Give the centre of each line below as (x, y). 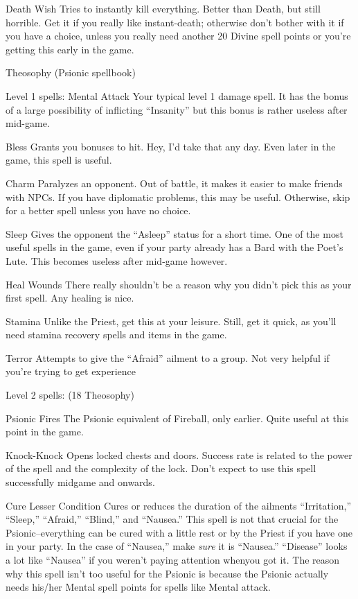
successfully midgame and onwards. (80, 482)
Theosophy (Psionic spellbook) (71, 72)
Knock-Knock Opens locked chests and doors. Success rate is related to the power (179, 454)
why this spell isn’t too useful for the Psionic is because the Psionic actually (167, 573)
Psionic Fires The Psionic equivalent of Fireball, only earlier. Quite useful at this (177, 418)
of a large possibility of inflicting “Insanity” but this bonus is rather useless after (177, 109)
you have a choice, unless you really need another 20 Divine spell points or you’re (178, 36)
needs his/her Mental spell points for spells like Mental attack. (138, 587)
